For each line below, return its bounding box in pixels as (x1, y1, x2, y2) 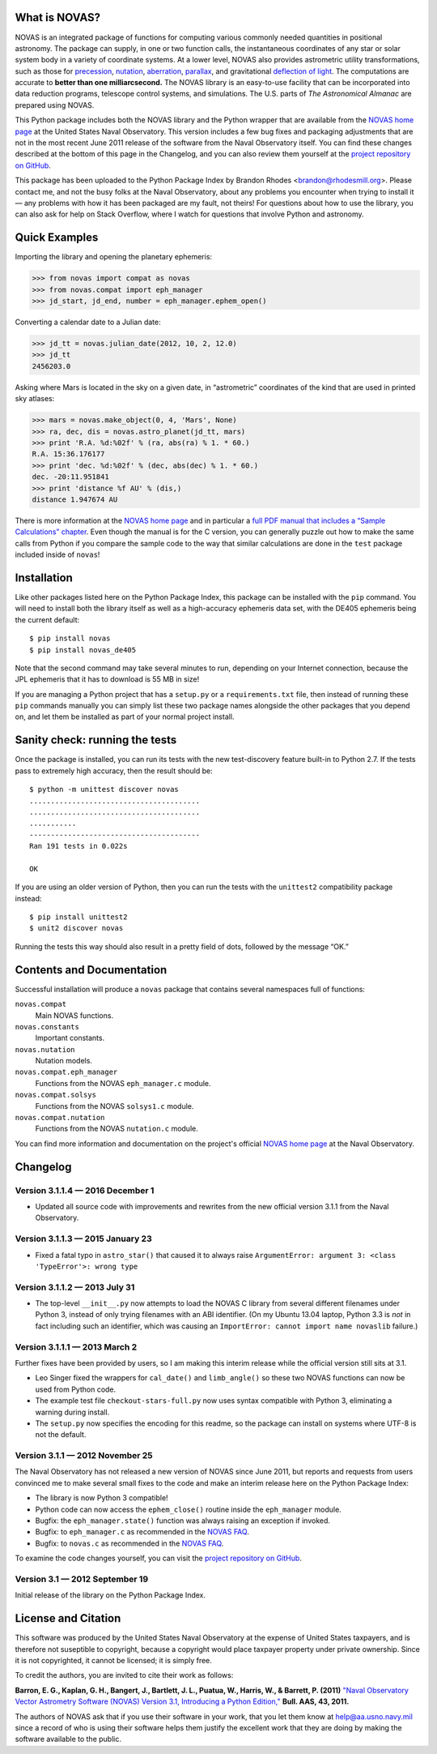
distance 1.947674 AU (32, 494, 118, 504)
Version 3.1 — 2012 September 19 (15, 1573, 149, 1585)
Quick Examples (15, 231, 99, 245)
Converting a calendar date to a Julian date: (15, 317, 161, 327)
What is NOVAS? (15, 11, 101, 24)
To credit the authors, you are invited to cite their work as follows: (15, 1671, 234, 1680)
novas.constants (15, 1022, 80, 1031)
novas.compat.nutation (15, 1113, 105, 1123)
